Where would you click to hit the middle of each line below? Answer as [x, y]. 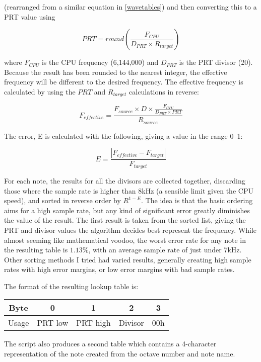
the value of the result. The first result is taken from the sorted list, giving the [125, 220]
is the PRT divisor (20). [216, 62]
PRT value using [30, 16]
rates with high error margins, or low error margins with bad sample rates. [119, 269]
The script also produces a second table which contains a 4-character [110, 344]
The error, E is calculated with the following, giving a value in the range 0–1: [123, 135]
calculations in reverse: [164, 91]
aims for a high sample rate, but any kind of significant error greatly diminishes [127, 210]
